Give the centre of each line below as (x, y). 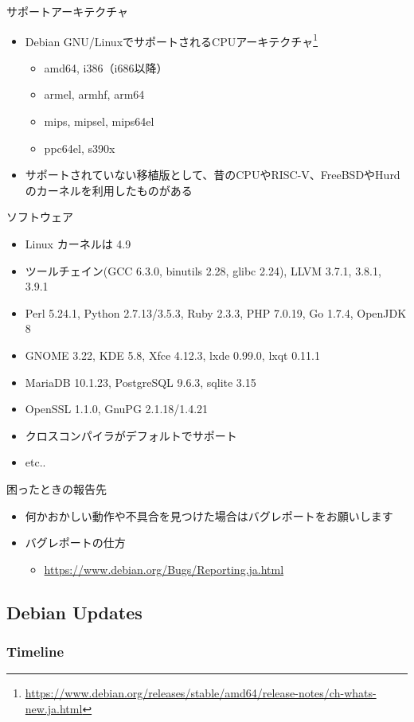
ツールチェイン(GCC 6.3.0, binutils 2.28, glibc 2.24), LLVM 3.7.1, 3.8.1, (203, 270)
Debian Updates (74, 612)
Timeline (35, 652)
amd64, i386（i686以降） (106, 67)
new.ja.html (54, 708)
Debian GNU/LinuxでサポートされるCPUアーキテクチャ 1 (172, 40)
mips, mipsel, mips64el (99, 121)
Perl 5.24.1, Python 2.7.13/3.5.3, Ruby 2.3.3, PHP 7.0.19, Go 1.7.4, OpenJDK (216, 312)
